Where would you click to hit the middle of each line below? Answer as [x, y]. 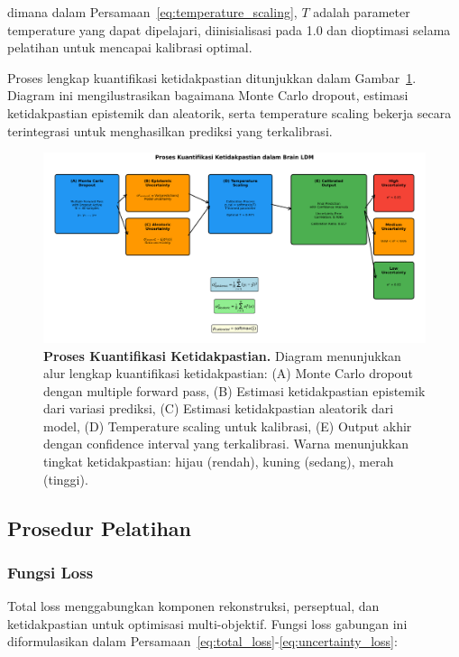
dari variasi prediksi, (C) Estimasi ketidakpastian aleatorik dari [219, 408]
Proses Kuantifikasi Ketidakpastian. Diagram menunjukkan [222, 355]
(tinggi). [66, 479]
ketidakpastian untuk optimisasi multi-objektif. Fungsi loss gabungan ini [207, 623]
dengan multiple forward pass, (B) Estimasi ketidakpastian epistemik [234, 390]
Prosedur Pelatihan [99, 527]
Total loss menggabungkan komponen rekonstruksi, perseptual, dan [193, 606]
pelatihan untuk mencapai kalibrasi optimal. [130, 47]
